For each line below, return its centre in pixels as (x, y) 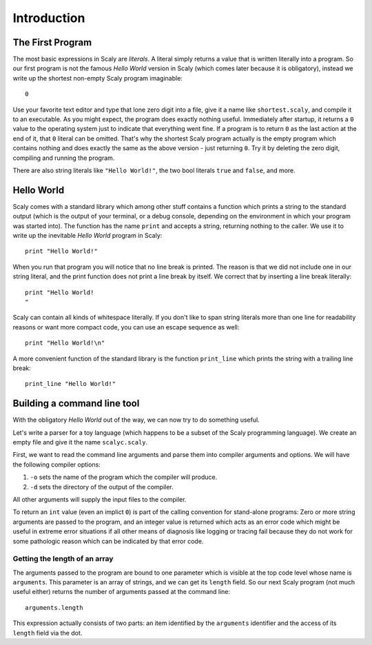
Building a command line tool (76, 403)
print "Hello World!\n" (65, 343)
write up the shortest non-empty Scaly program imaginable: (97, 78)
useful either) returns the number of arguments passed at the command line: (122, 592)
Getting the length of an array (63, 559)
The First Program (52, 42)
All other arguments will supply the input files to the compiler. (100, 499)
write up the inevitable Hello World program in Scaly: (87, 236)
